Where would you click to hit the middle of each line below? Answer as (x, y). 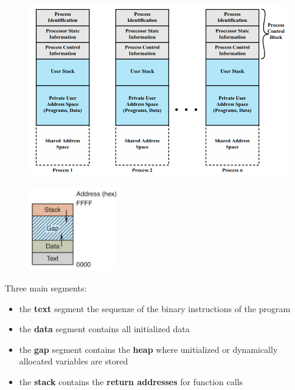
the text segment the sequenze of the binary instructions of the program (155, 308)
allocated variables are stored (74, 361)
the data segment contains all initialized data (104, 329)
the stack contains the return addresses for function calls (131, 382)
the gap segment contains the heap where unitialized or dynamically (148, 349)
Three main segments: (46, 288)
